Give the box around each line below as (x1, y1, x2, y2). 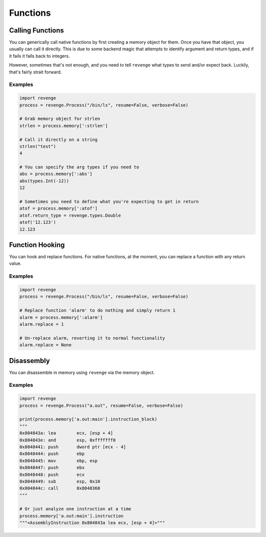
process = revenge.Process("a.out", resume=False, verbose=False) (19, 402, 183, 408)
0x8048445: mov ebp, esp (19, 458, 98, 464)
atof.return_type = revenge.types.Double (19, 213, 121, 218)
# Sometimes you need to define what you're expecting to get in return (19, 199, 199, 205)
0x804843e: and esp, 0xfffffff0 (19, 437, 116, 443)
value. (9, 260, 22, 266)
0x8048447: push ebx (19, 465, 85, 470)
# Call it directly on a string (19, 137, 98, 143)
